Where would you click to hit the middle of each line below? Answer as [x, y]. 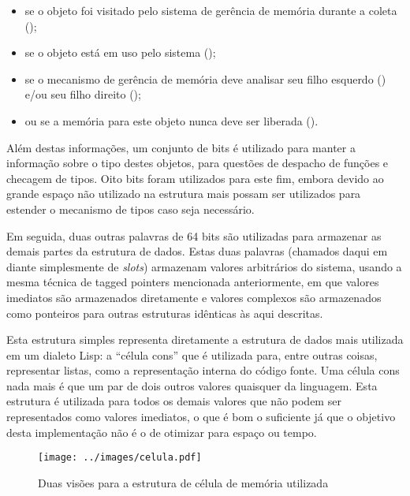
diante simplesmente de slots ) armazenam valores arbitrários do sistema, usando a [204, 266]
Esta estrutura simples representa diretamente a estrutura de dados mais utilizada [205, 339]
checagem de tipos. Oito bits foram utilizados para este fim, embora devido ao [195, 178]
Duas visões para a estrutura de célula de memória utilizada [183, 482]
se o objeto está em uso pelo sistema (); [120, 52]
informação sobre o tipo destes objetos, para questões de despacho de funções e [198, 163]
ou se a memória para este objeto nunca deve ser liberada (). [171, 120]
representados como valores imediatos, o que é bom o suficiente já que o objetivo [201, 417]
